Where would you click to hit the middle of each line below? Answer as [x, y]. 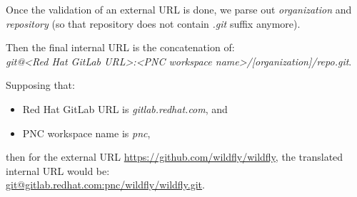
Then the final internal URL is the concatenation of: [120, 47]
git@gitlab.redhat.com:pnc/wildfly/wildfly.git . [105, 185]
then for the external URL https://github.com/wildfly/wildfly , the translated [175, 157]
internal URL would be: [58, 170]
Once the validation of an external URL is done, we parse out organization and [179, 9]
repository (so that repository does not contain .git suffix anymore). [153, 23]
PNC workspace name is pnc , [86, 133]
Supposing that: [40, 85]
